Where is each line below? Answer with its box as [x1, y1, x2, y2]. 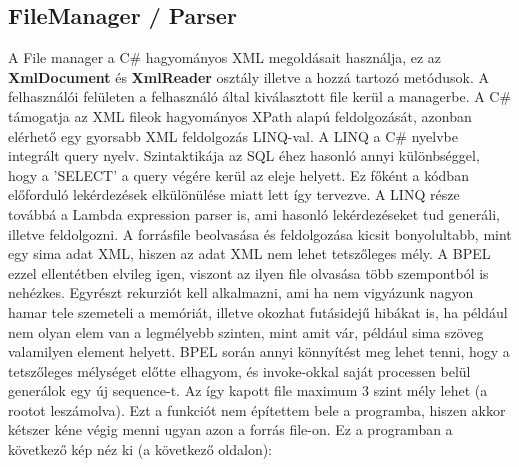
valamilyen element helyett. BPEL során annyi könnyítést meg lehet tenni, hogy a [8, 341, 510, 362]
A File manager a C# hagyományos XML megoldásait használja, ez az [8, 47, 442, 68]
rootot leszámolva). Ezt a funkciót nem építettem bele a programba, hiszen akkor [8, 399, 506, 420]
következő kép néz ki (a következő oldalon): [8, 439, 273, 460]
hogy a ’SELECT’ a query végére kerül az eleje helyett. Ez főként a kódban [8, 164, 469, 185]
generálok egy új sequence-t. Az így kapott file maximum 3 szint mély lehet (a [8, 380, 488, 401]
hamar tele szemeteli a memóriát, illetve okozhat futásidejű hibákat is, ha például [8, 301, 508, 322]
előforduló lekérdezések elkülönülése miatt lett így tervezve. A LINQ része [8, 184, 460, 205]
